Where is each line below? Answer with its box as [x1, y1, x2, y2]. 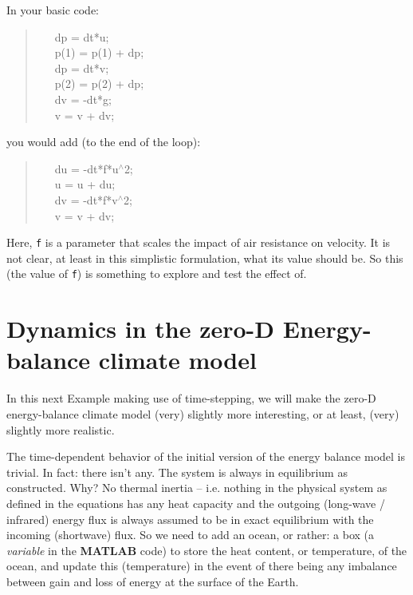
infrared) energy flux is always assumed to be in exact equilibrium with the [6, 510, 374, 527]
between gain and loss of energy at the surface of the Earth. [6, 573, 299, 589]
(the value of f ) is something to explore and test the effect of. [6, 265, 307, 282]
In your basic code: [6, 2, 100, 18]
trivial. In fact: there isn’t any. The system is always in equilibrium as [6, 463, 348, 480]
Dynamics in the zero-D [6, 312, 275, 345]
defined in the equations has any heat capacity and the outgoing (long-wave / [6, 494, 385, 511]
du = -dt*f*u [54, 160, 119, 177]
